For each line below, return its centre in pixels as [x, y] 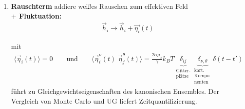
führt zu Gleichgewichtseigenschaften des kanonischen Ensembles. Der [115, 91]
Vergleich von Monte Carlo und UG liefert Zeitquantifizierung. [104, 100]
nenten [201, 82]
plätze [182, 76]
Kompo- [203, 76]
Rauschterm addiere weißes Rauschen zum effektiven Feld [99, 6]
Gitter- [183, 71]
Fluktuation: [40, 15]
